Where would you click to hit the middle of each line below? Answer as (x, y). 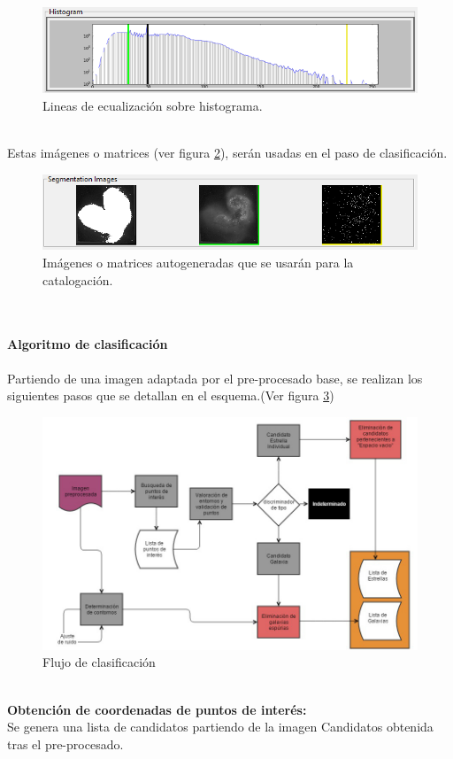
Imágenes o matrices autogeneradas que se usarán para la (198, 263)
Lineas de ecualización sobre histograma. (153, 105)
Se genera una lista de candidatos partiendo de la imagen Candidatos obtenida (220, 727)
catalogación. (78, 279)
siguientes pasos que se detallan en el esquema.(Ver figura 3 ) (171, 395)
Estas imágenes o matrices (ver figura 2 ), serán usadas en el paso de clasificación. (227, 153)
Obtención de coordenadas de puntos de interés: (157, 709)
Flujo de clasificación (99, 662)
